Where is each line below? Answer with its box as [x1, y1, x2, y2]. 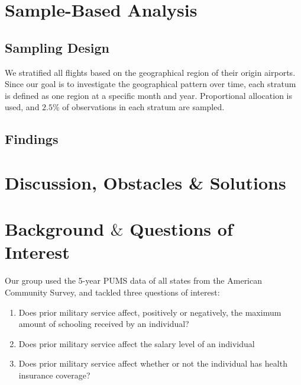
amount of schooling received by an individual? [18, 317, 189, 330]
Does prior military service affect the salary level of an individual [18, 337, 255, 349]
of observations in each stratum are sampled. [62, 101, 225, 113]
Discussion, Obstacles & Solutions [5, 170, 286, 194]
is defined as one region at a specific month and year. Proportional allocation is [5, 89, 293, 101]
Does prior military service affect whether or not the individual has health [18, 357, 287, 370]
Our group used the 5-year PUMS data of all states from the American [5, 274, 263, 287]
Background [5, 217, 105, 241]
